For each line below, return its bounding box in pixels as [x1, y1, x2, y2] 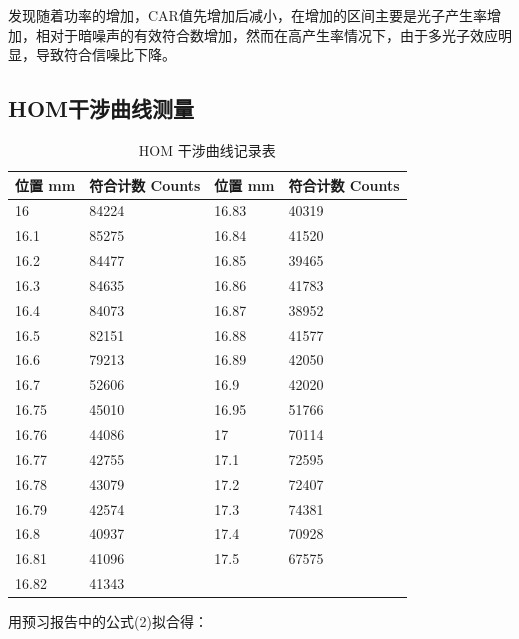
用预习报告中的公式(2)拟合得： [8, 611, 208, 632]
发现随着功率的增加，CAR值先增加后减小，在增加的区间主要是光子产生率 [8, 5, 487, 25]
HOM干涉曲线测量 [8, 93, 194, 124]
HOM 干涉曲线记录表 [138, 139, 276, 160]
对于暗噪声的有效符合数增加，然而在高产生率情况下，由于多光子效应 [49, 24, 498, 45]
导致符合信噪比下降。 [35, 44, 176, 65]
